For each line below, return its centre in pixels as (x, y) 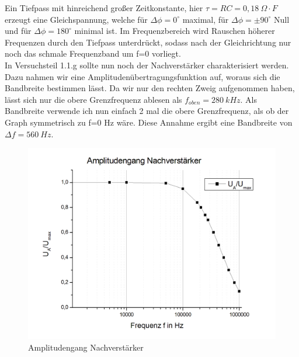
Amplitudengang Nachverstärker (86, 347)
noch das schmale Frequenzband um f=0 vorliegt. (93, 53)
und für (18, 31)
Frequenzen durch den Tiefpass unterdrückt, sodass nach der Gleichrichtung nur (148, 42)
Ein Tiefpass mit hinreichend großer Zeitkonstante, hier (104, 8)
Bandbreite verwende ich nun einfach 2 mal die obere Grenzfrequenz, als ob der (147, 111)
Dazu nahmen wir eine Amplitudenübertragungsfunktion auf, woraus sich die (142, 76)
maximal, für (206, 19)
